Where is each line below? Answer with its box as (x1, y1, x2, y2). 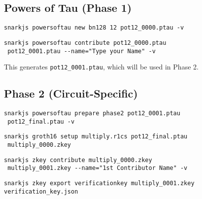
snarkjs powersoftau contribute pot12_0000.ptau (4, 39, 167, 46)
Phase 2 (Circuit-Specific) (4, 86, 138, 101)
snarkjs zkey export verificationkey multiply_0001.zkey (4, 179, 195, 187)
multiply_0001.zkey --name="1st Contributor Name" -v (7, 165, 188, 172)
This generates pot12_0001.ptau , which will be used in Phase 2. (4, 62, 199, 72)
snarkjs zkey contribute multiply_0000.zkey (4, 156, 152, 164)
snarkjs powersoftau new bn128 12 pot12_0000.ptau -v (4, 24, 184, 32)
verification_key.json (4, 188, 78, 195)
